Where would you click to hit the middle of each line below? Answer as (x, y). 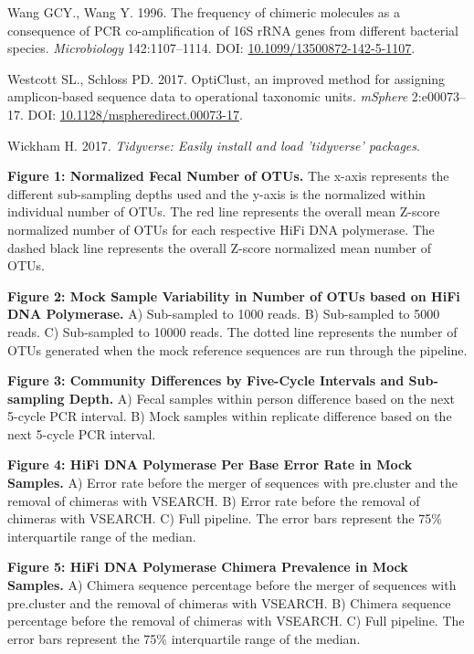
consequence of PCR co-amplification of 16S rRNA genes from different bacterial (233, 30)
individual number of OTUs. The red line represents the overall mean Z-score (224, 211)
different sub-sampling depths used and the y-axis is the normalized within (216, 193)
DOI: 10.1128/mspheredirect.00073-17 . (135, 114)
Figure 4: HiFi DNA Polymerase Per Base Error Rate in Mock (210, 464)
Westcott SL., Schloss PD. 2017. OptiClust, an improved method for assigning (226, 78)
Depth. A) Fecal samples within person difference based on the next (262, 398)
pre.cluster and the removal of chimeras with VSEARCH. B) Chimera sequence (229, 602)
